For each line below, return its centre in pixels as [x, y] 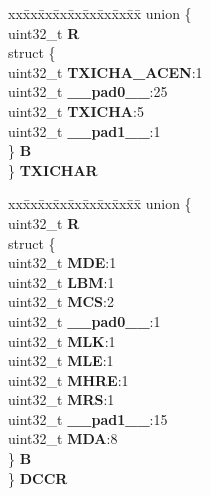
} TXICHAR [53, 169]
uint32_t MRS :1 [61, 399]
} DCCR [38, 477]
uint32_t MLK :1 [62, 340]
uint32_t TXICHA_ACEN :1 [105, 71]
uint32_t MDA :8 [63, 438]
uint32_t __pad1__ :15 [88, 418]
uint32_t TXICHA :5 [76, 110]
